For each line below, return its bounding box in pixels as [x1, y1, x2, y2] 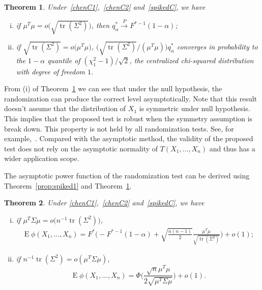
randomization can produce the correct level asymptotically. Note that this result [4, 93, 257, 103]
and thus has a [209, 143, 255, 153]
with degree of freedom [16, 66, 85, 76]
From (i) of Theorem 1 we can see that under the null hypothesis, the [4, 83, 222, 94]
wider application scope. [4, 153, 79, 164]
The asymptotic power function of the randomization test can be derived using [4, 170, 250, 181]
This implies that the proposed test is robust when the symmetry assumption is [4, 113, 253, 124]
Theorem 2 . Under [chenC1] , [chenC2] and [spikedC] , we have [4, 197, 205, 208]
